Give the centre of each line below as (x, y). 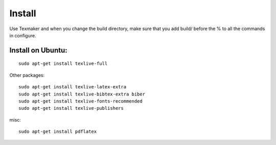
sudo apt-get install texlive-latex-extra (73, 87)
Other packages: (27, 75)
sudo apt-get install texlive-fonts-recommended (80, 101)
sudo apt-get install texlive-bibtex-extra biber (82, 94)
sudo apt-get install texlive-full (63, 64)
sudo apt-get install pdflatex (58, 132)
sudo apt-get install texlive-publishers (71, 108)
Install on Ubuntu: (38, 50)
